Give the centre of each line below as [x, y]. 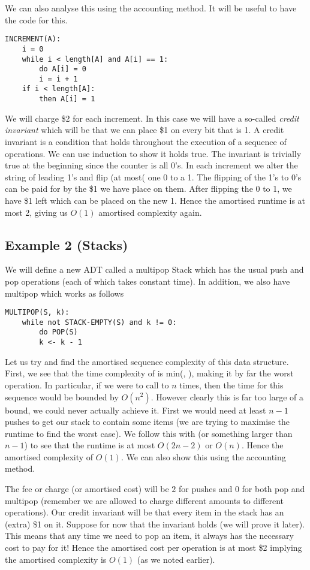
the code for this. [36, 19]
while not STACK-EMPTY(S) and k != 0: [99, 322]
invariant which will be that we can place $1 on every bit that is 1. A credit [145, 130]
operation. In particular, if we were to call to [87, 384]
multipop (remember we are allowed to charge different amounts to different [144, 500]
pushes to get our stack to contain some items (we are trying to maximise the [147, 422]
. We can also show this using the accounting [203, 456]
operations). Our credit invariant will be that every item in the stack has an [145, 512]
